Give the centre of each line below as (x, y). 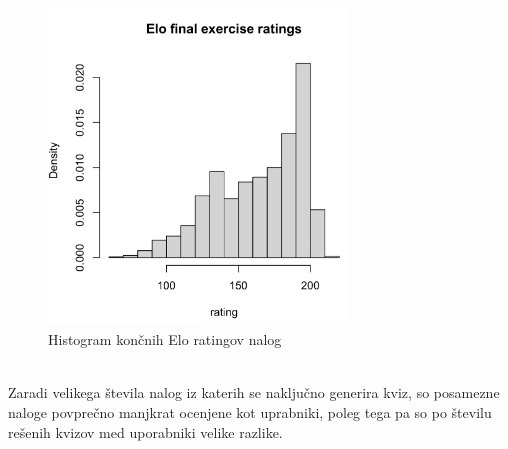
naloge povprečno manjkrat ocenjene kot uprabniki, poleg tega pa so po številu (250, 411)
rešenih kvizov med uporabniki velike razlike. (145, 431)
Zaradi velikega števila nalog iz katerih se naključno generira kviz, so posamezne (254, 392)
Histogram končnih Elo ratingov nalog (165, 339)
